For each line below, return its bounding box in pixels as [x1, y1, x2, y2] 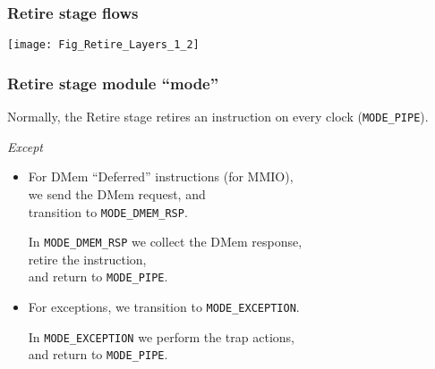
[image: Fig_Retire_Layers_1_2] [7, 38, 200, 52]
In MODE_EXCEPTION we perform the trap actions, [28, 327, 294, 346]
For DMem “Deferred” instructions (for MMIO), [28, 167, 294, 186]
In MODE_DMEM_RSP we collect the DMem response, [28, 232, 303, 251]
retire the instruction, [28, 249, 147, 268]
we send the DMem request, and [28, 184, 206, 203]
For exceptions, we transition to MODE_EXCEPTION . [28, 298, 300, 316]
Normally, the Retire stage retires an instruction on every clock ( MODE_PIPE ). [7, 107, 429, 126]
